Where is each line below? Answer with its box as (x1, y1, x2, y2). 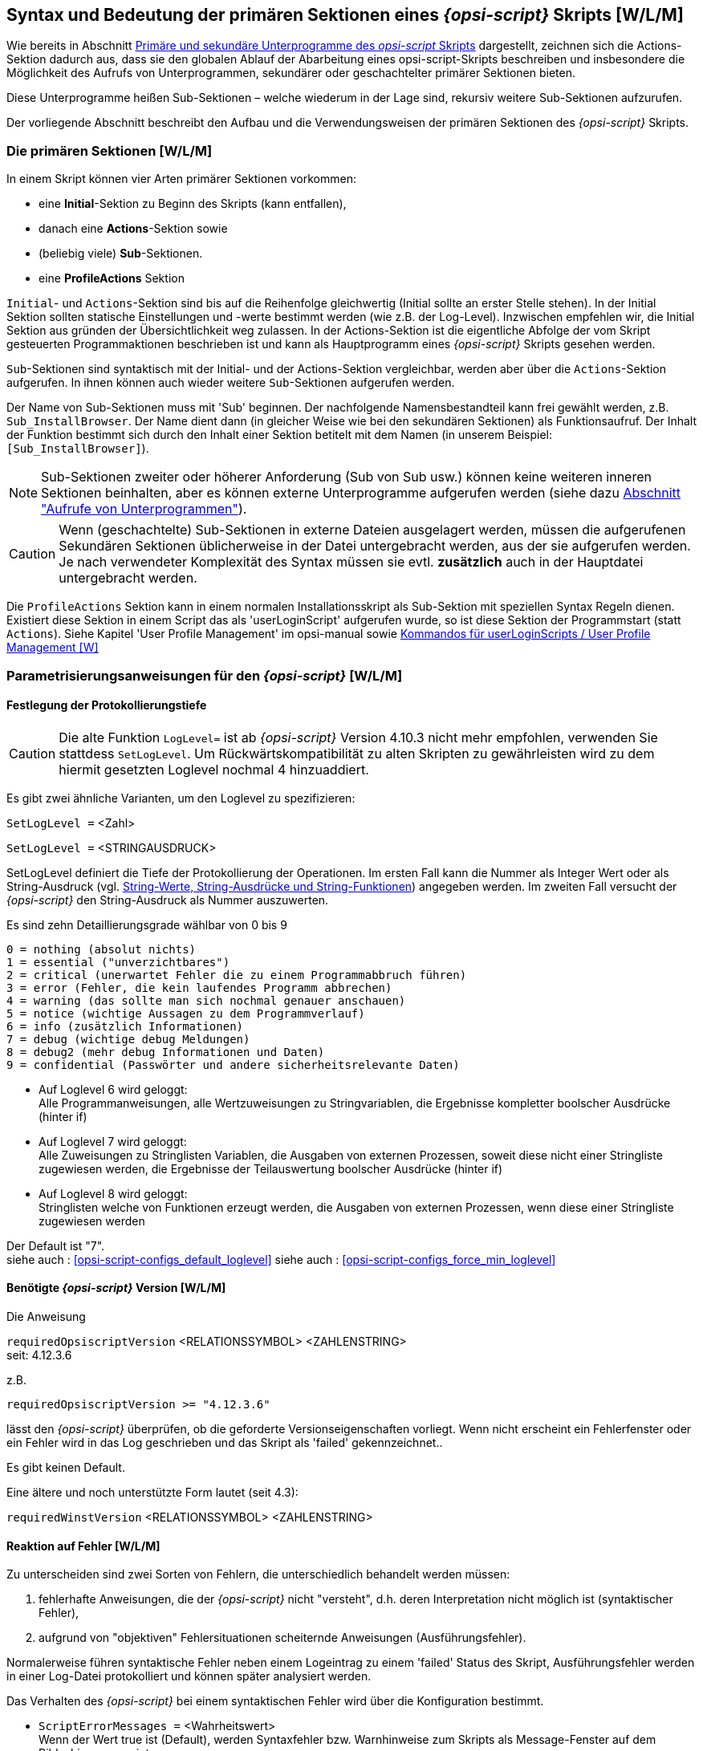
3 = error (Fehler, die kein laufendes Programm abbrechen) (6, 981, 392, 994)
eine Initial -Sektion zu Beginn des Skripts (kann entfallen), (39, 197, 347, 211)
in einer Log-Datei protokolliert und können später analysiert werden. (6, 1669, 372, 1684)
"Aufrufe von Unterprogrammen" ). (41, 501, 247, 518)
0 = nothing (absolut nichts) (6, 942, 197, 956)
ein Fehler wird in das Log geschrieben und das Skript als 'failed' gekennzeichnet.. (6, 1435, 443, 1449)
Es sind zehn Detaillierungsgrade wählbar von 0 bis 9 (6, 917, 287, 932)
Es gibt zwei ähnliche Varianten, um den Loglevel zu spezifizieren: (6, 790, 356, 805)
